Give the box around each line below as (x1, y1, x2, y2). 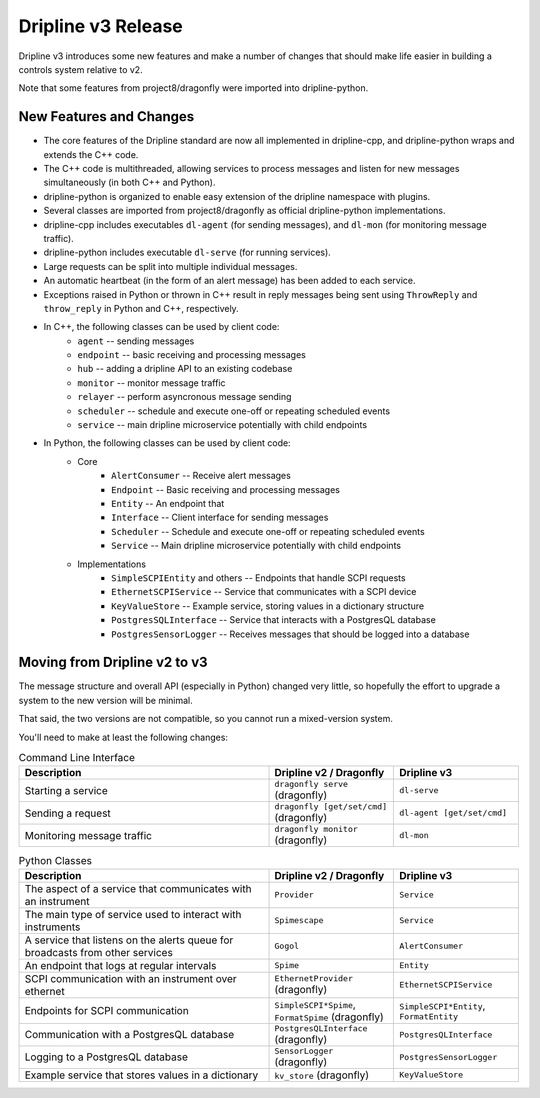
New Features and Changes (18, 108, 195, 125)
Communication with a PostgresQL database (24, 1028, 235, 1042)
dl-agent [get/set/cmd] (398, 808, 508, 819)
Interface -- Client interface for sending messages (111, 511, 329, 524)
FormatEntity (398, 1011, 459, 1022)
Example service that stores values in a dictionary (24, 1068, 259, 1082)
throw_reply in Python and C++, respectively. (43, 302, 239, 314)
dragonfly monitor (274, 824, 359, 835)
